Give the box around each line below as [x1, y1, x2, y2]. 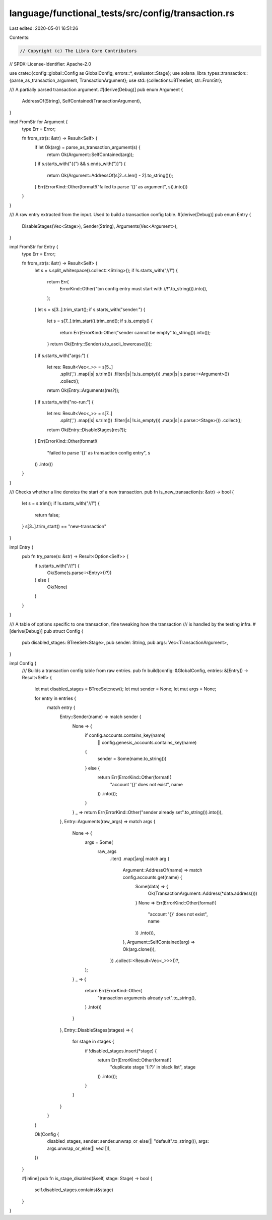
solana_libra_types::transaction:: [181, 70, 248, 76]
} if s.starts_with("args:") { [34, 352, 89, 359]
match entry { [47, 704, 76, 710]
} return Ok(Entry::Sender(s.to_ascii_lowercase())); [47, 341, 152, 347]
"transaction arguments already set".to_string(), [97, 995, 196, 1001]
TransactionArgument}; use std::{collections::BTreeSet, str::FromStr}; [79, 77, 223, 83]
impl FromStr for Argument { [9, 119, 68, 125]
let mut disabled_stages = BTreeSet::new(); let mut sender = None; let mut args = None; [34, 686, 217, 692]
